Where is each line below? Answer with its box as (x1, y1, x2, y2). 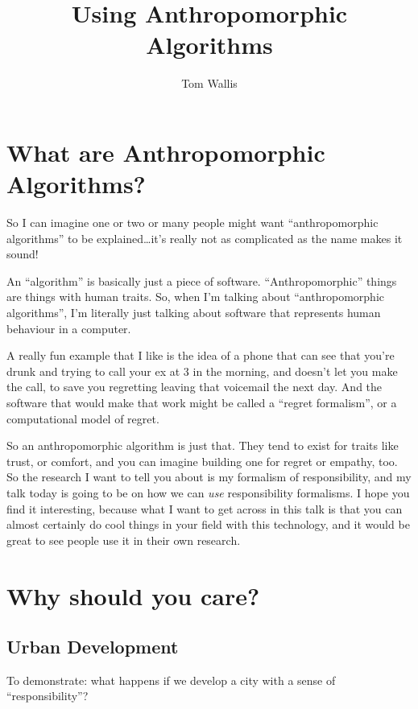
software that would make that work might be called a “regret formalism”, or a (6, 394, 397, 410)
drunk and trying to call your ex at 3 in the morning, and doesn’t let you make (6, 362, 398, 379)
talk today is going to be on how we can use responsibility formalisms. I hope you (6, 484, 410, 501)
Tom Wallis (181, 75, 238, 92)
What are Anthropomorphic (6, 135, 325, 168)
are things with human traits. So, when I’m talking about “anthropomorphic (6, 288, 384, 305)
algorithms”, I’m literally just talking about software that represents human (6, 304, 381, 320)
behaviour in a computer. (6, 319, 131, 336)
